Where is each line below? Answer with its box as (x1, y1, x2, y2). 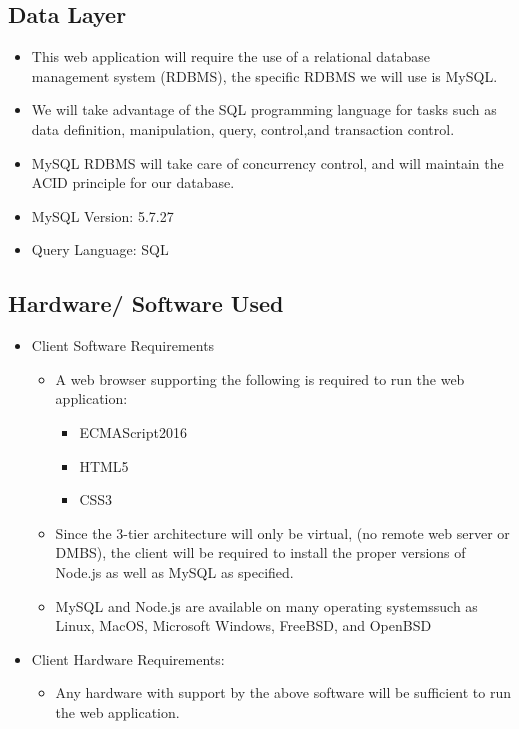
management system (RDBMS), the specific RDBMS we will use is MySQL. (31, 65, 498, 86)
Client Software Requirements (31, 335, 215, 356)
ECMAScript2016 (79, 421, 187, 442)
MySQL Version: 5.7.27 (31, 205, 174, 226)
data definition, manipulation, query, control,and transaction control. (31, 118, 455, 139)
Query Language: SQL (31, 239, 169, 260)
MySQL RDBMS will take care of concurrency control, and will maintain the (31, 152, 504, 173)
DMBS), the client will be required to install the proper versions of (55, 542, 466, 563)
